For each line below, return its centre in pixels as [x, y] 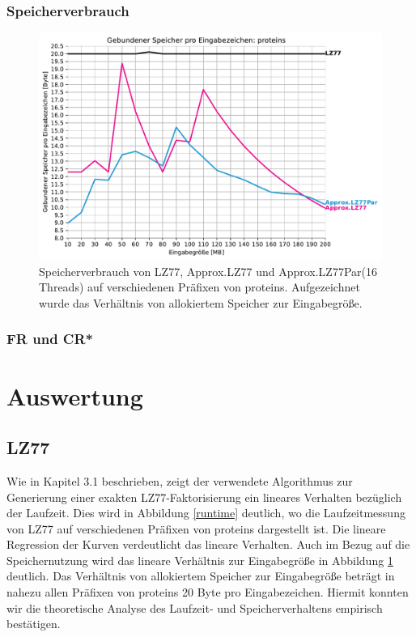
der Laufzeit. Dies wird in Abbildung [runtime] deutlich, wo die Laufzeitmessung [206, 513]
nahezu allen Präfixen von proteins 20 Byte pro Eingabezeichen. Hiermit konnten [208, 592]
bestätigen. [34, 624]
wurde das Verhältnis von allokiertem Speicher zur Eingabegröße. [201, 302]
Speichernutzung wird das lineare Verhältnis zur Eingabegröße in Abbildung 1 [200, 560]
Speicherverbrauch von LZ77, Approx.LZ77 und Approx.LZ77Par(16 [208, 271]
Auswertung [75, 395]
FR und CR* [50, 339]
